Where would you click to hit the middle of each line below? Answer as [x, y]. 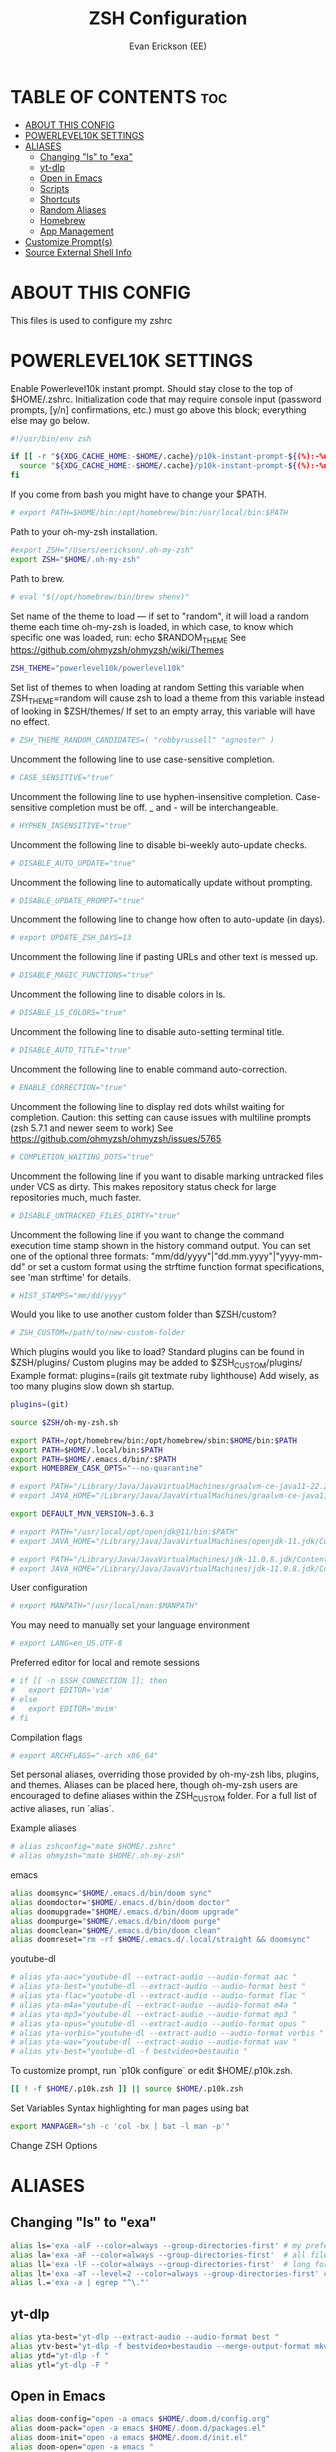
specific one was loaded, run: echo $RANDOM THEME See [128, 638]
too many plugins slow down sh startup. [92, 1386]
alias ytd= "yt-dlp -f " [60, 2355]
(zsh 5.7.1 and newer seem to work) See [92, 1128]
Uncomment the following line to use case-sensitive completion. [142, 759]
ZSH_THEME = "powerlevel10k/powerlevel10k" [98, 668]
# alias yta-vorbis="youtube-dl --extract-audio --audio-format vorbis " [167, 2033]
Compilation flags [46, 1737]
